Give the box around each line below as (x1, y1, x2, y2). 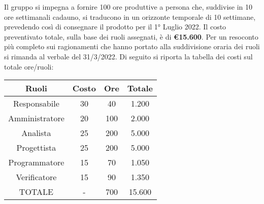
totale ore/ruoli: (4, 61, 54, 72)
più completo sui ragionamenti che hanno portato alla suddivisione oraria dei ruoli (4, 41, 260, 52)
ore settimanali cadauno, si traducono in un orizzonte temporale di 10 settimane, (4, 11, 256, 22)
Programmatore (8, 156, 64, 168)
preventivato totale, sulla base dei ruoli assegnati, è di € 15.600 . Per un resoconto (4, 31, 258, 42)
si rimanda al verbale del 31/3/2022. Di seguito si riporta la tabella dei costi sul (4, 51, 253, 61)
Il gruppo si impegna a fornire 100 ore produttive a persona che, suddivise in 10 (4, 2, 253, 12)
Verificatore (16, 171, 57, 183)
